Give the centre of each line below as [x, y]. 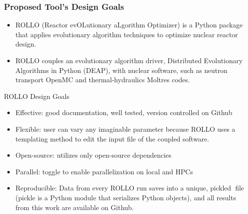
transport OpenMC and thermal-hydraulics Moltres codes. [103, 80]
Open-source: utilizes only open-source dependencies [93, 155]
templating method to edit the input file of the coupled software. [112, 138]
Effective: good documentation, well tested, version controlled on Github [124, 112]
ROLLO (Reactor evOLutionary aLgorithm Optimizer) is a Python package [129, 25]
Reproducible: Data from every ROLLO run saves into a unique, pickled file [130, 188]
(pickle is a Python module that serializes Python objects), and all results [126, 197]
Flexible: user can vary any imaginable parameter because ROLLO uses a [125, 129]
